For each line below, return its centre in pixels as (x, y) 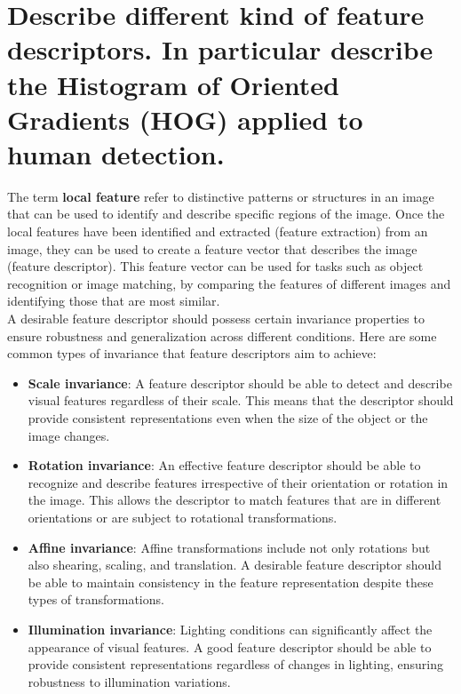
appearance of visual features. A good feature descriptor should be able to (230, 646)
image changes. (69, 435)
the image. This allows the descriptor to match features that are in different (234, 500)
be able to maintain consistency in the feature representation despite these (230, 582)
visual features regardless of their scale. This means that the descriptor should (241, 400)
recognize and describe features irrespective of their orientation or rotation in (238, 482)
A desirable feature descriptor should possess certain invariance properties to (216, 319)
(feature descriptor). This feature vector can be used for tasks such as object (215, 266)
